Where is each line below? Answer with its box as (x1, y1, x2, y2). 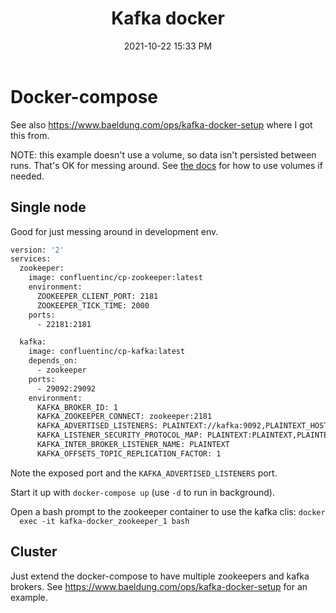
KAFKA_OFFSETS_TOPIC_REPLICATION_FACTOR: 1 (36, 448, 222, 459)
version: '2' (10, 245, 65, 255)
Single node (10, 199, 87, 216)
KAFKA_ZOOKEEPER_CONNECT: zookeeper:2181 (36, 412, 213, 422)
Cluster (10, 543, 58, 561)
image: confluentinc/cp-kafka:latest (28, 347, 186, 357)
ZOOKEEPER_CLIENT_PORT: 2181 (36, 291, 159, 301)
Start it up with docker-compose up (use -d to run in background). (10, 486, 275, 498)
